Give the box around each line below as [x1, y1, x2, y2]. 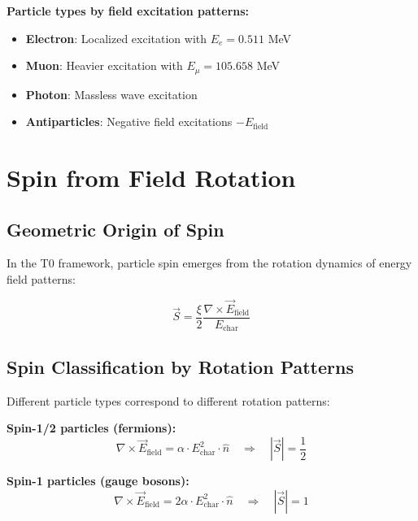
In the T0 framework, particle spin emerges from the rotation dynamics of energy [7, 254, 412, 271]
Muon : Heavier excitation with [25, 57, 183, 74]
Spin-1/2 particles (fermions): [7, 419, 176, 436]
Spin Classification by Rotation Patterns [7, 354, 354, 379]
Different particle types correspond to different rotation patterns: [7, 392, 330, 409]
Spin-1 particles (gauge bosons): [7, 472, 189, 489]
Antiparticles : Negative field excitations [25, 113, 233, 130]
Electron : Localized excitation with [25, 29, 207, 46]
